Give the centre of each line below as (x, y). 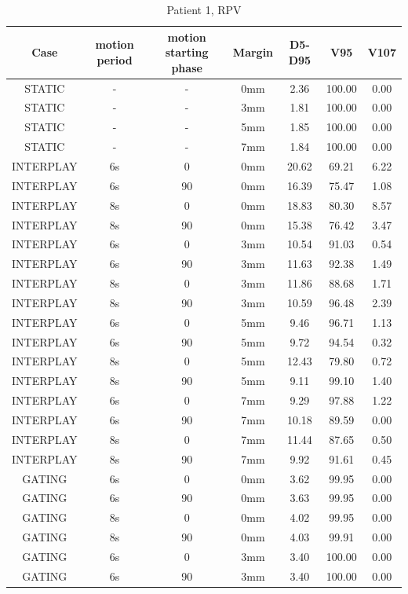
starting (187, 52)
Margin (253, 52)
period (115, 59)
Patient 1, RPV (204, 9)
